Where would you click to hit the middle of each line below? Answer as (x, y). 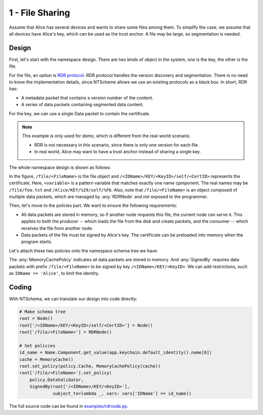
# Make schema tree (42, 312)
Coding (20, 287)
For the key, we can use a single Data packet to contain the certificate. (80, 113)
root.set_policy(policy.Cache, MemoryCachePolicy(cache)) (90, 366)
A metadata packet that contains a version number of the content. (87, 98)
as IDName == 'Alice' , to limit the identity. (54, 273)
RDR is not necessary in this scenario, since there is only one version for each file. (117, 145)
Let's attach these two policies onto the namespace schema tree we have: (84, 251)
